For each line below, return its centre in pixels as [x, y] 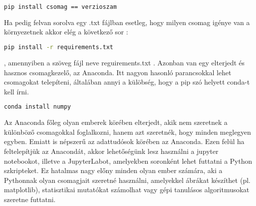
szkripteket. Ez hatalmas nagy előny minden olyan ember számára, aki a [113, 170]
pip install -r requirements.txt [59, 47]
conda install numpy [38, 107]
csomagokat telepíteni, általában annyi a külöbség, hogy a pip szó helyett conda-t [127, 82]
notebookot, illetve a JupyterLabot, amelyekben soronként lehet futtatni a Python [128, 161]
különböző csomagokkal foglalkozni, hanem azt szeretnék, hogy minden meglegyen [128, 132]
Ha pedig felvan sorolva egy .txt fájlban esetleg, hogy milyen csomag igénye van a [127, 22]
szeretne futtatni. [30, 199]
